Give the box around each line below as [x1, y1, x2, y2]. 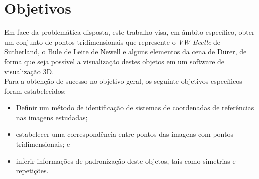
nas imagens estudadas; [16, 112, 88, 122]
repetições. [16, 165, 49, 176]
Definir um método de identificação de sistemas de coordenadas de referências [16, 102, 254, 113]
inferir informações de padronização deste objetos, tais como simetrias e [16, 155, 236, 166]
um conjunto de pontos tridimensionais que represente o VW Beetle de [4, 36, 221, 47]
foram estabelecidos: [4, 85, 66, 96]
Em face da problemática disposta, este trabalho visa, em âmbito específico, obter [4, 27, 255, 37]
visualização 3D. [4, 66, 54, 76]
